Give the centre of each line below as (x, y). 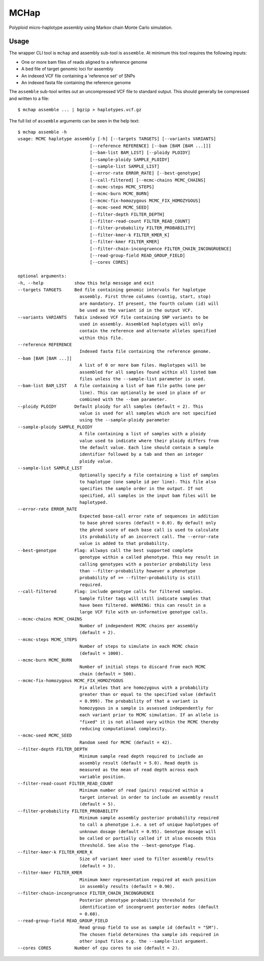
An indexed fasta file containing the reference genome (76, 83)
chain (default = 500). (108, 674)
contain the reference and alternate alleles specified (148, 331)
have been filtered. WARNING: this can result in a (143, 605)
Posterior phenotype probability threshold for (137, 900)
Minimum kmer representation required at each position (148, 879)
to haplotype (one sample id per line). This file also (148, 482)
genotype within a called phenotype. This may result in (149, 557)
